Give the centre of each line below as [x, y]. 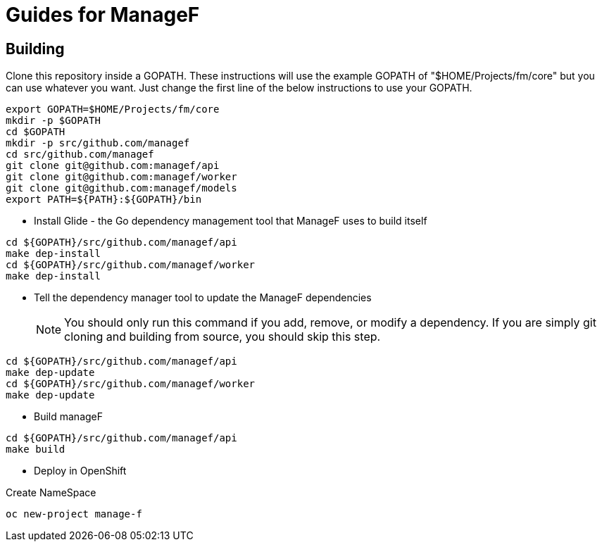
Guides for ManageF [103, 15]
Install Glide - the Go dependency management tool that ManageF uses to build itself [231, 221]
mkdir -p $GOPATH [53, 121]
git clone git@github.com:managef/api [113, 166]
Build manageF [68, 417]
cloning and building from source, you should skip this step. [222, 337]
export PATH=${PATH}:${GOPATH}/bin [104, 200]
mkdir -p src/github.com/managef [98, 143]
